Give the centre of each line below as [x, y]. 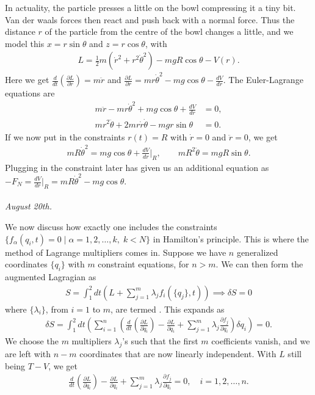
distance [20, 31]
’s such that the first [160, 341]
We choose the [32, 341]
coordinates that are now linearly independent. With [178, 354]
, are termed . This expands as [168, 309]
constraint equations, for [143, 264]
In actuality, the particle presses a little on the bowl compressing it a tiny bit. [150, 7]
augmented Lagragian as [51, 276]
